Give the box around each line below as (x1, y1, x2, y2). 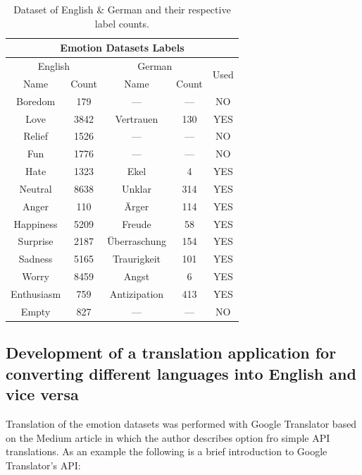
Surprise (18, 234, 54, 248)
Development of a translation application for (6, 342, 337, 363)
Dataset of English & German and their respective (13, 2, 231, 16)
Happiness (13, 216, 58, 231)
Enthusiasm (11, 287, 61, 301)
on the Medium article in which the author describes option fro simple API (6, 430, 330, 445)
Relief (23, 128, 48, 143)
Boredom (16, 93, 56, 108)
